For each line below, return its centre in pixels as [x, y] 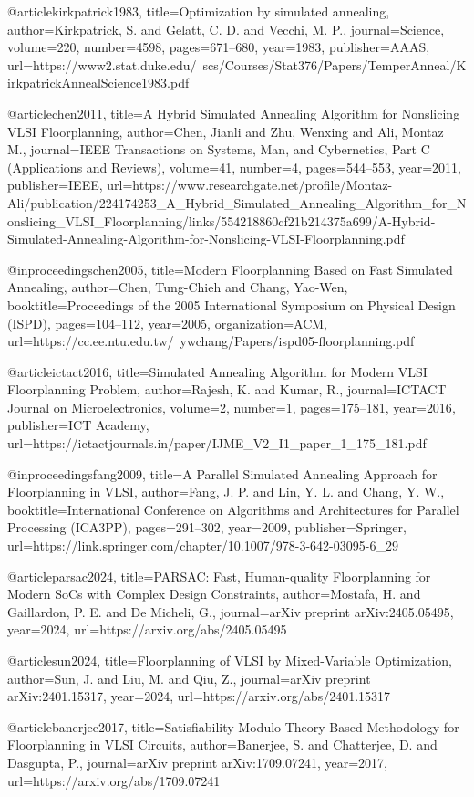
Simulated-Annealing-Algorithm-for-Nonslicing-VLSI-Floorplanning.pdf [206, 239]
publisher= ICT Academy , [78, 425]
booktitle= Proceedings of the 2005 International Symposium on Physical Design [232, 304]
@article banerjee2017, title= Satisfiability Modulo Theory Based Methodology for [233, 726]
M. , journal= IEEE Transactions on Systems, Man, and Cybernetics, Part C [219, 149]
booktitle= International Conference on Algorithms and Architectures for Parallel [233, 509]
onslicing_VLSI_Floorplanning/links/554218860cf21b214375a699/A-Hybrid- [222, 220]
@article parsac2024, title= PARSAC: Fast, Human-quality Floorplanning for [219, 576]
